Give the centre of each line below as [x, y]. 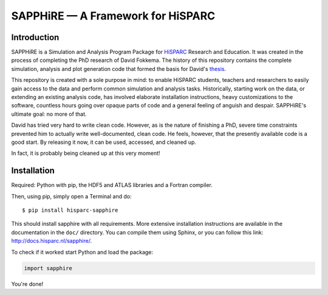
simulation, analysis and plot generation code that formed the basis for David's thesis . [119, 69]
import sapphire [48, 268]
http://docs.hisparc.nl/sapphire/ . [52, 241]
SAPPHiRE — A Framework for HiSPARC [113, 16]
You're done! [27, 284]
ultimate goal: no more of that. [49, 114]
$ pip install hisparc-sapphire [70, 210]
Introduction [35, 37]
